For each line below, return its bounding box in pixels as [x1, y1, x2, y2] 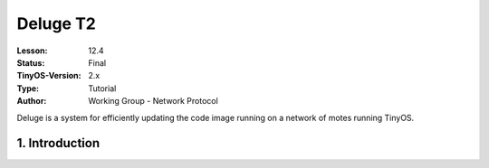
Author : [16, 96, 47, 107]
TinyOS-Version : [16, 70, 81, 81]
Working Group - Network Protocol [88, 96, 219, 107]
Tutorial [88, 82, 117, 94]
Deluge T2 [16, 14, 97, 33]
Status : [16, 57, 45, 68]
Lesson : [16, 45, 48, 56]
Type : [16, 82, 40, 94]
